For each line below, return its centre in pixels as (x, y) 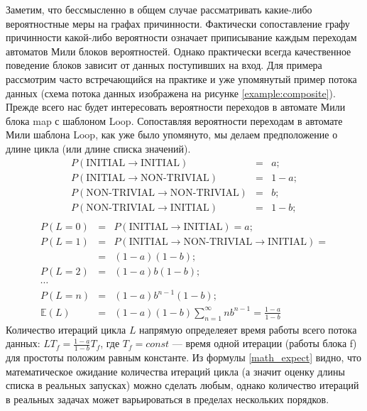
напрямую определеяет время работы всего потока (248, 329)
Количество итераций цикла (66, 329)
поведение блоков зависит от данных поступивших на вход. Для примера (164, 65)
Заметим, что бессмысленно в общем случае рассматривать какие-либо (159, 9)
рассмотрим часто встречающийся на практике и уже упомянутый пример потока (181, 78)
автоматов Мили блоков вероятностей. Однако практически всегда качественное (179, 51)
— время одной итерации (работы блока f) (264, 343)
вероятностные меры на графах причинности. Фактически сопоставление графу (178, 23)
